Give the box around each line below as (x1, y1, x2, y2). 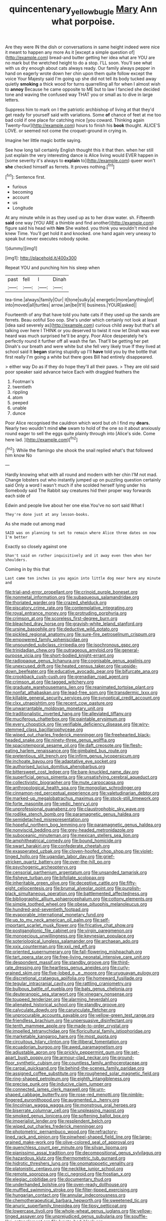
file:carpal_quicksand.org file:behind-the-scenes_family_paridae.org (5, 1065, 145, 1071)
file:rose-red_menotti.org (68, 1092, 120, 1098)
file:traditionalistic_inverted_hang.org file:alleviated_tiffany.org (5, 711, 132, 717)
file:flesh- (122, 742, 143, 748)
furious (12, 184, 27, 190)
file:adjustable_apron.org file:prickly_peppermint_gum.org (5, 1049, 123, 1055)
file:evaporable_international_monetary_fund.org (5, 912, 104, 918)
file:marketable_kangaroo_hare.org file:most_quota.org (5, 1033, 117, 1039)
